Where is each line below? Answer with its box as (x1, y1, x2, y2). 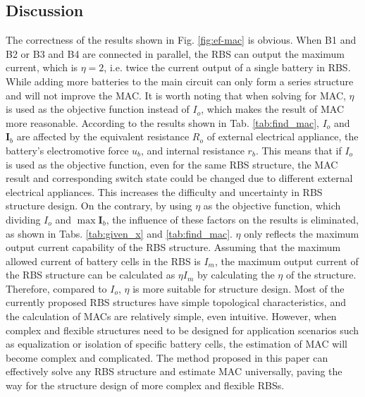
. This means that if (255, 142, 342, 157)
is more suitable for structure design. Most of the (132, 281, 345, 295)
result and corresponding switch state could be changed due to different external (6, 171, 353, 185)
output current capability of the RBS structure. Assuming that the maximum (6, 240, 341, 255)
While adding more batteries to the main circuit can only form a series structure (6, 73, 354, 88)
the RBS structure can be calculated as (6, 267, 175, 282)
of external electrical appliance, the (206, 129, 359, 144)
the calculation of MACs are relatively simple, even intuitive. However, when (6, 309, 337, 324)
